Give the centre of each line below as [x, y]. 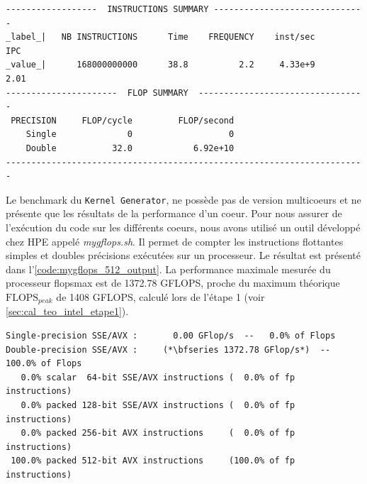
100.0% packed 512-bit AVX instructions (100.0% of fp [153, 461]
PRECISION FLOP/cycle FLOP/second [123, 120]
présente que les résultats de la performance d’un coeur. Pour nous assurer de [174, 213]
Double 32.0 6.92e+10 [130, 148]
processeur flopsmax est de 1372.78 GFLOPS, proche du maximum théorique [173, 283]
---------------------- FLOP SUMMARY [97, 93]
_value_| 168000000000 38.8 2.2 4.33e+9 [160, 65]
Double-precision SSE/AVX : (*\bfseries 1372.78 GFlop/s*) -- [168, 350]
